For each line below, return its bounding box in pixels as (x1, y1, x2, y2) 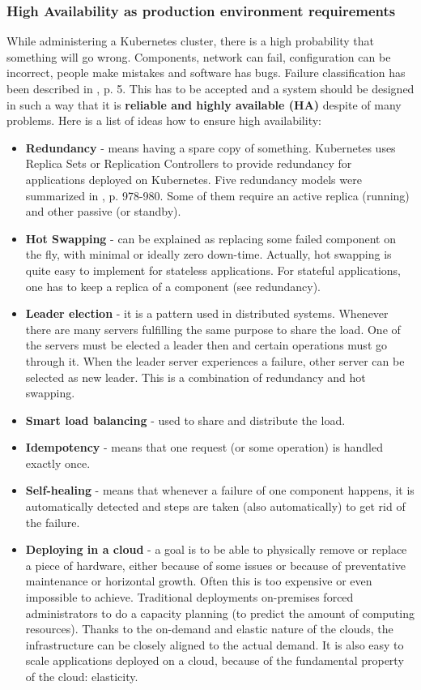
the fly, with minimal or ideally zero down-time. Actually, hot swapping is (25, 246, 392, 263)
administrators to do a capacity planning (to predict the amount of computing (25, 604, 415, 621)
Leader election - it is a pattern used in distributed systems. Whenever (25, 305, 389, 322)
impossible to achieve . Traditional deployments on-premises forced (25, 589, 354, 606)
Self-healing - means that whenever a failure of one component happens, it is (25, 482, 415, 499)
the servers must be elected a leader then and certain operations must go (25, 336, 387, 354)
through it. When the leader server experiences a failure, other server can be (25, 352, 405, 369)
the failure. (25, 513, 80, 530)
